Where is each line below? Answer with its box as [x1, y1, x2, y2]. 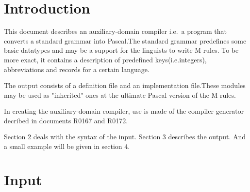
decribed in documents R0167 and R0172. [4, 115, 128, 125]
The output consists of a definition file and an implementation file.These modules [4, 80, 246, 90]
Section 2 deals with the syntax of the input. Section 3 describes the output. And [4, 132, 246, 142]
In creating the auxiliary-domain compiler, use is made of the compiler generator [4, 106, 244, 116]
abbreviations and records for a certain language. [4, 64, 150, 74]
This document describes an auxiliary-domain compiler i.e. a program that [4, 26, 227, 36]
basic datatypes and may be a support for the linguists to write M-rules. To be [4, 45, 239, 55]
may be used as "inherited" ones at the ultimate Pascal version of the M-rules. [4, 89, 236, 100]
